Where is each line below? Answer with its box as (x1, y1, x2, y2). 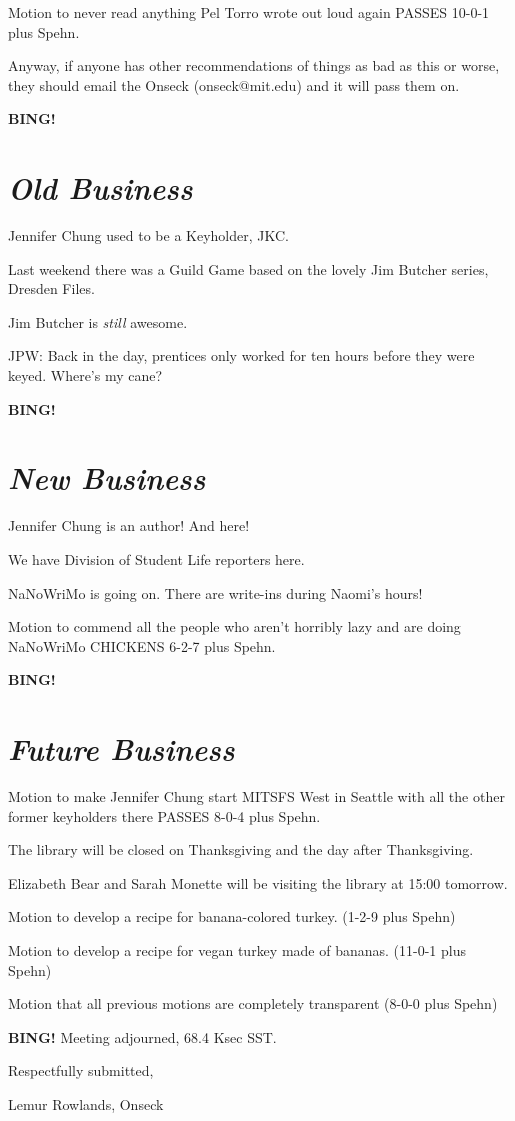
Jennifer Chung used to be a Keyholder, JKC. (8, 225, 289, 246)
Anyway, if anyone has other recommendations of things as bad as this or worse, (8, 55, 500, 76)
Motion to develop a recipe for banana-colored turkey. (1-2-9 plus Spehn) (8, 906, 456, 927)
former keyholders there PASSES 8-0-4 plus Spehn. (8, 805, 321, 826)
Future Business (8, 728, 235, 770)
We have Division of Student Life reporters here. (8, 548, 305, 569)
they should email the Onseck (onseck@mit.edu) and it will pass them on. (8, 74, 460, 95)
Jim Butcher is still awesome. (8, 311, 188, 332)
